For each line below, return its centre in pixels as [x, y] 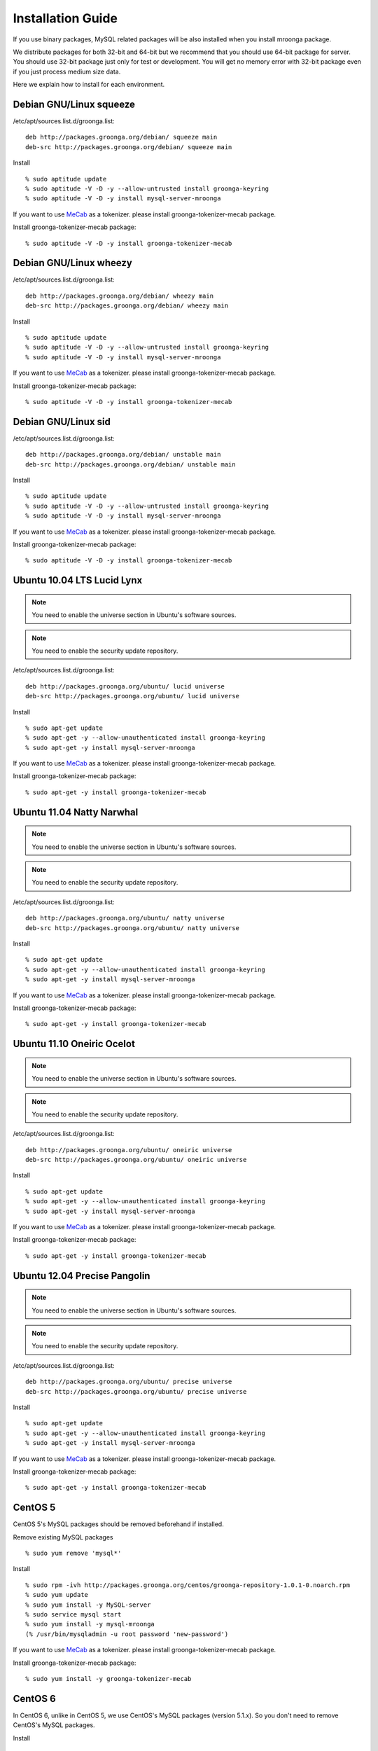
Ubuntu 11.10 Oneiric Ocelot [74, 1044]
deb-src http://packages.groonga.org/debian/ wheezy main [127, 306]
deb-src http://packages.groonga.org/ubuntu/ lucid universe [132, 696]
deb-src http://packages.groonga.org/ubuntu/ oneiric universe [136, 1160]
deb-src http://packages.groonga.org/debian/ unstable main [131, 464]
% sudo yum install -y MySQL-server [88, 1605]
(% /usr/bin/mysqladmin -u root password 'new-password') [127, 1634]
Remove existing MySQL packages [63, 1537]
